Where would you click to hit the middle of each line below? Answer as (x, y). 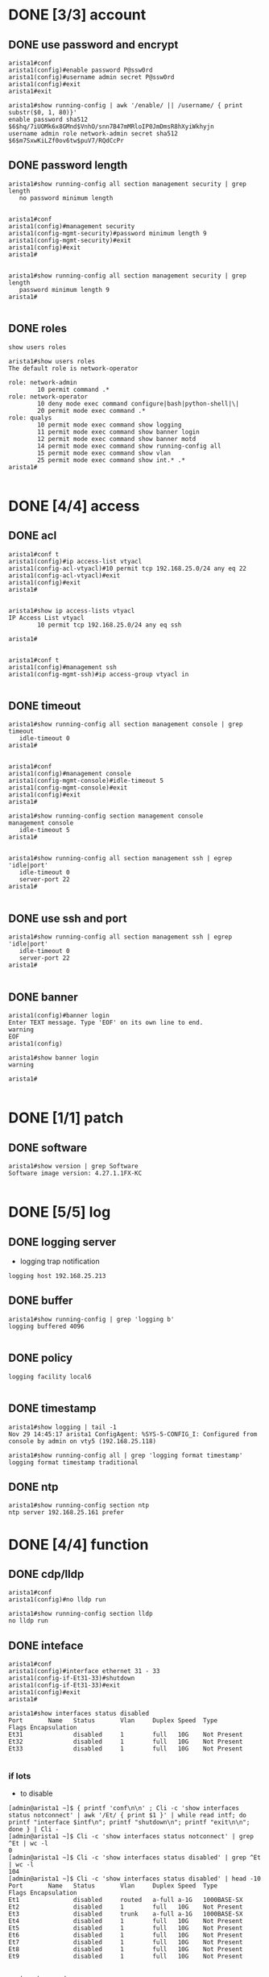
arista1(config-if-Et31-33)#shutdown (72, 1679)
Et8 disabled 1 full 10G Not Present (126, 1950)
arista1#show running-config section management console (106, 816)
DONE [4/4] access (74, 506)
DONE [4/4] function (79, 1544)
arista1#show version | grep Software (73, 1167)
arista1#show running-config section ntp (79, 1505)
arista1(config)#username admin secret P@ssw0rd (91, 77)
